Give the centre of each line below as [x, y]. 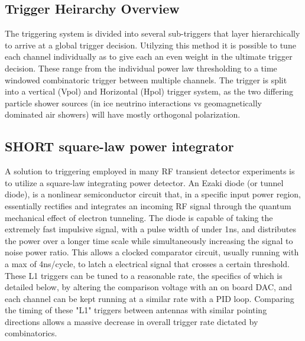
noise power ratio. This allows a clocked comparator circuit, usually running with [152, 252]
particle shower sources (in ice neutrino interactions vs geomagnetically [133, 103]
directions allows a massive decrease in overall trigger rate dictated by [132, 321]
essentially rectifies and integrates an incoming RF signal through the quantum [148, 205]
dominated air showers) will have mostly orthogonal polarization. [123, 114]
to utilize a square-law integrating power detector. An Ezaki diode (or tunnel [144, 182]
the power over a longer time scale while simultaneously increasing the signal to [149, 240]
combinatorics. [31, 333]
